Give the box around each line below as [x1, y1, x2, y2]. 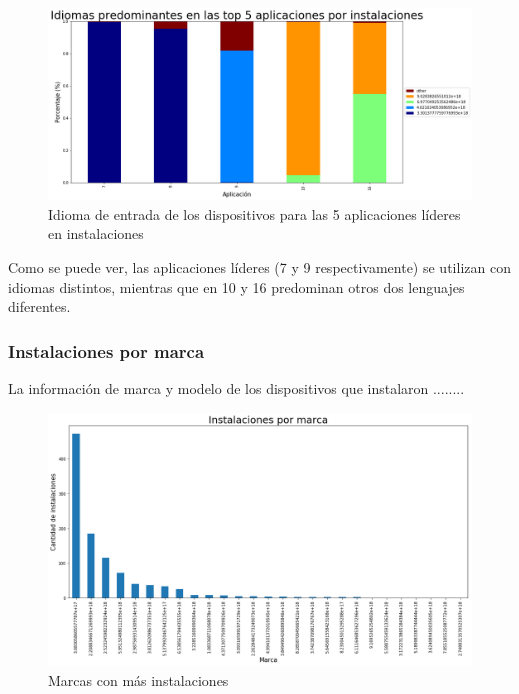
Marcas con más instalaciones [48, 669, 229, 690]
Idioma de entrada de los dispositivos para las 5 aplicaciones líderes [48, 203, 461, 224]
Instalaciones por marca [8, 338, 205, 363]
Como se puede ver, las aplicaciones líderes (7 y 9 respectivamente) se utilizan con [8, 256, 511, 277]
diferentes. [8, 296, 71, 317]
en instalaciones [48, 223, 144, 244]
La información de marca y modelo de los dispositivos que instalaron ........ [8, 377, 465, 398]
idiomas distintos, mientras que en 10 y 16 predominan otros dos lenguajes [8, 276, 465, 297]
